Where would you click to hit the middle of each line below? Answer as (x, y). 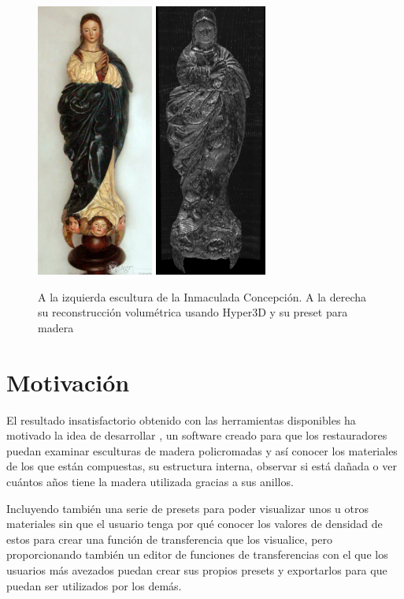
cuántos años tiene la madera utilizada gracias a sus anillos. (150, 482)
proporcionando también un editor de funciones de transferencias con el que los (197, 554)
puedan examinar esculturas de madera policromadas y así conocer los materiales (202, 450)
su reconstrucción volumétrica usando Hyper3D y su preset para (193, 312)
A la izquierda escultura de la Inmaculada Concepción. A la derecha (202, 296)
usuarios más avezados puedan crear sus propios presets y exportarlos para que (197, 570)
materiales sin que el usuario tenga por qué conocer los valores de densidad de (195, 524)
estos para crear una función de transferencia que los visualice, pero (170, 539)
